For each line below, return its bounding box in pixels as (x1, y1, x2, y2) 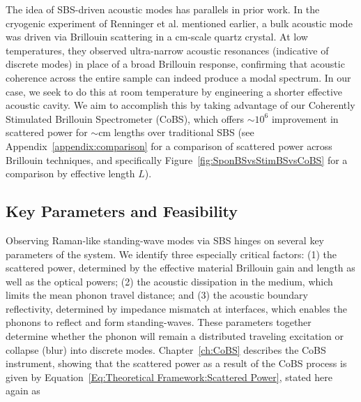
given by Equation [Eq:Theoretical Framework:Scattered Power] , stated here (6, 369, 332, 384)
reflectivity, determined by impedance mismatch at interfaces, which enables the (6, 301, 347, 315)
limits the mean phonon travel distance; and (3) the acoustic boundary (6, 288, 308, 302)
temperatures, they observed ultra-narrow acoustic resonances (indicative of (6, 43, 329, 57)
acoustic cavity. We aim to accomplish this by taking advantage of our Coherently (6, 98, 355, 112)
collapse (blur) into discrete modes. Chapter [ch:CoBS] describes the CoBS (6, 342, 326, 357)
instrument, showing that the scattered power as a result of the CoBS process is (6, 356, 347, 371)
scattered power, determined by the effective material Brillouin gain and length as (6, 260, 355, 275)
